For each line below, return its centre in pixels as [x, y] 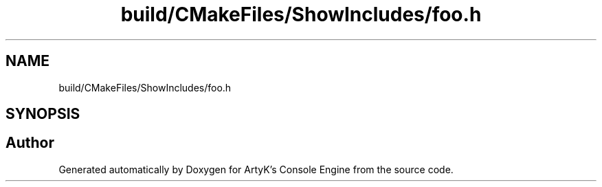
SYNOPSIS [43, 114]
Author [30, 143]
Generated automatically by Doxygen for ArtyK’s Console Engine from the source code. [256, 169]
